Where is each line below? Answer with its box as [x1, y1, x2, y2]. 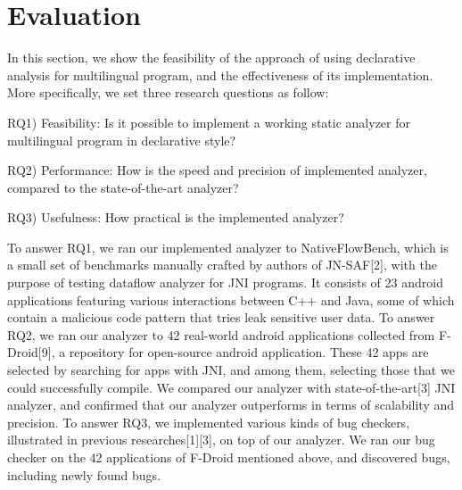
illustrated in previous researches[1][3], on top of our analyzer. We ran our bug [7, 430, 435, 449]
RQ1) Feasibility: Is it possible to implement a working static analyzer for [7, 112, 410, 131]
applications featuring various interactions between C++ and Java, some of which [7, 290, 455, 309]
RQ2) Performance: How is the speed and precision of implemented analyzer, [7, 161, 427, 179]
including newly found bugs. [7, 465, 161, 484]
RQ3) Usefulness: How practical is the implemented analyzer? [7, 208, 344, 227]
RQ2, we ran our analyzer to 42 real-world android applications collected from [7, 325, 435, 344]
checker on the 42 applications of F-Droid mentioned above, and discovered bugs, [7, 448, 450, 466]
